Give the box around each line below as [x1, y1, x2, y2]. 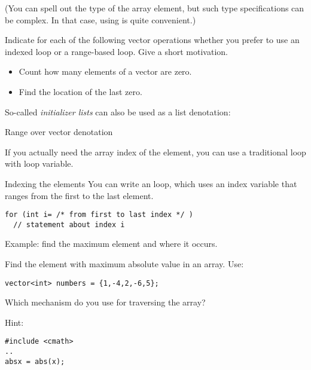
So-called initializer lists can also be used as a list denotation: [5, 105, 231, 118]
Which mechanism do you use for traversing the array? [5, 296, 206, 308]
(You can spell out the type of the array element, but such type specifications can [5, 2, 304, 14]
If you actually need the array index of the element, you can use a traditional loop [5, 145, 306, 158]
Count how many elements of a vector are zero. [19, 65, 192, 78]
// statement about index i [13, 220, 125, 229]
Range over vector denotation [5, 126, 113, 138]
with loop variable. [5, 157, 74, 170]
